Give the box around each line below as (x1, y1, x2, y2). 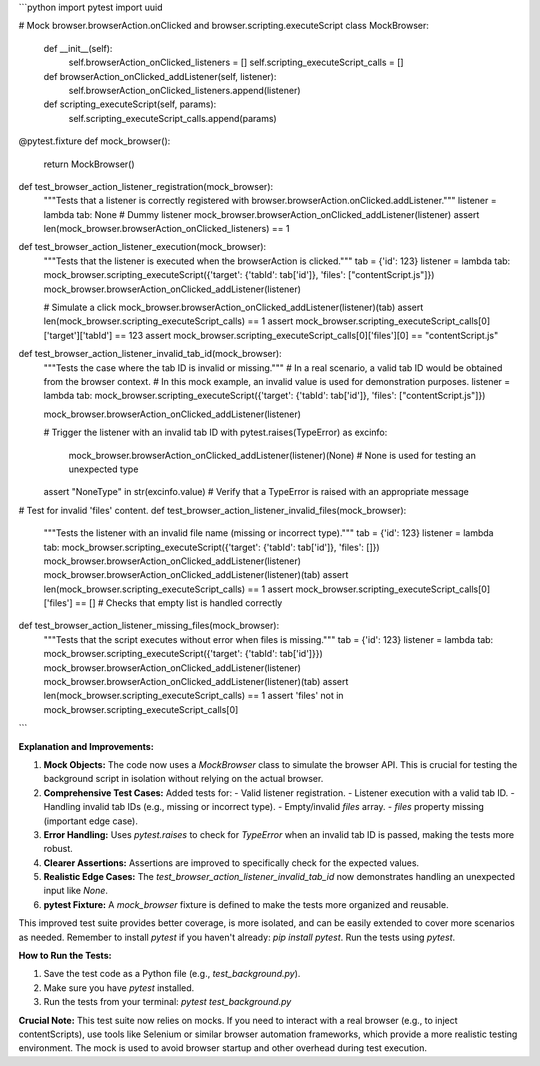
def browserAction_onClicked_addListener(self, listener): (43, 70, 277, 82)
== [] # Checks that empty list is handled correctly (75, 597, 283, 609)
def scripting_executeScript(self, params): (43, 98, 217, 110)
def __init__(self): (43, 42, 113, 54)
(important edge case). (43, 815, 139, 827)
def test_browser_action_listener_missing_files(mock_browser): (18, 620, 280, 632)
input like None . (43, 885, 109, 897)
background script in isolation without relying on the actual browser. (43, 773, 324, 785)
